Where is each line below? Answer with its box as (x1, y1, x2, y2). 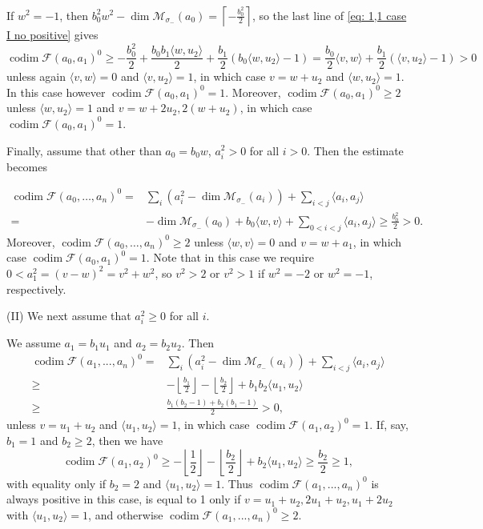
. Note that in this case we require (146, 249, 314, 266)
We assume (6, 335, 61, 351)
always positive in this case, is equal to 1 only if (6, 491, 241, 507)
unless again (6, 68, 66, 85)
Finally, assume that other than (6, 142, 162, 158)
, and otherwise (88, 506, 163, 523)
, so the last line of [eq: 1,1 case (252, 6, 407, 23)
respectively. (6, 280, 66, 297)
